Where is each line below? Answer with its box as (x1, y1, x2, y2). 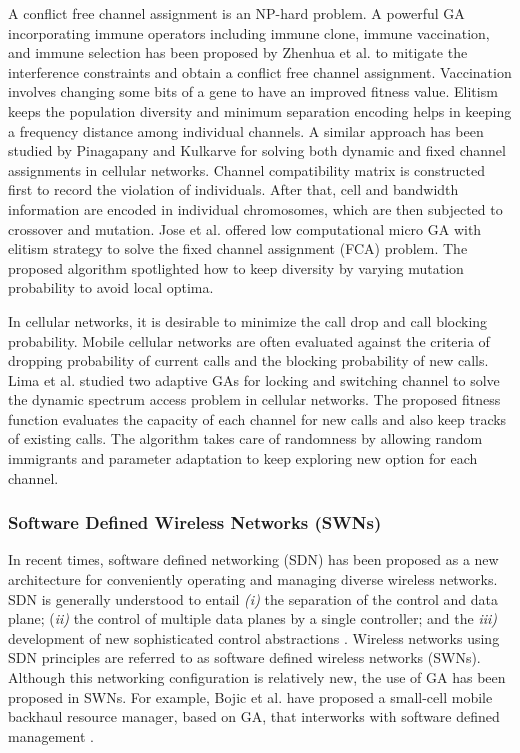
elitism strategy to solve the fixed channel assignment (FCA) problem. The (8, 238, 468, 259)
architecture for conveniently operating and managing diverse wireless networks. (8, 569, 498, 590)
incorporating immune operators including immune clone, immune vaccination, (8, 22, 490, 43)
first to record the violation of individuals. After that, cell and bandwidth (8, 179, 459, 200)
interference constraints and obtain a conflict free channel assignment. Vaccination (8, 61, 512, 82)
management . (8, 725, 94, 746)
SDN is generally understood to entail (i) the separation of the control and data (8, 588, 499, 609)
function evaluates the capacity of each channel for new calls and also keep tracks (8, 408, 507, 429)
